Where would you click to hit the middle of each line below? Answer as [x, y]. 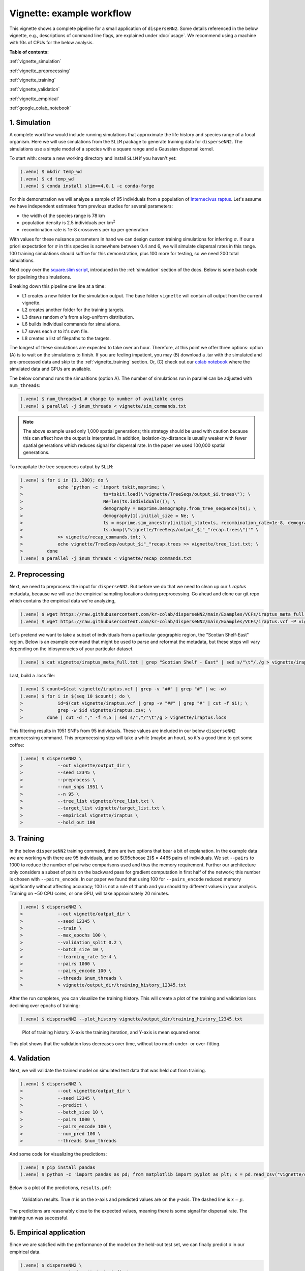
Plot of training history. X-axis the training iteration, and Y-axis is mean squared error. [111, 1032]
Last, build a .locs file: [32, 676]
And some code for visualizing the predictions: [58, 1154]
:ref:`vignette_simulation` [35, 62]
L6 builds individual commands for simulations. [71, 324]
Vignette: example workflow [70, 13]
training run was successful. [39, 1218]
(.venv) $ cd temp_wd [47, 179]
